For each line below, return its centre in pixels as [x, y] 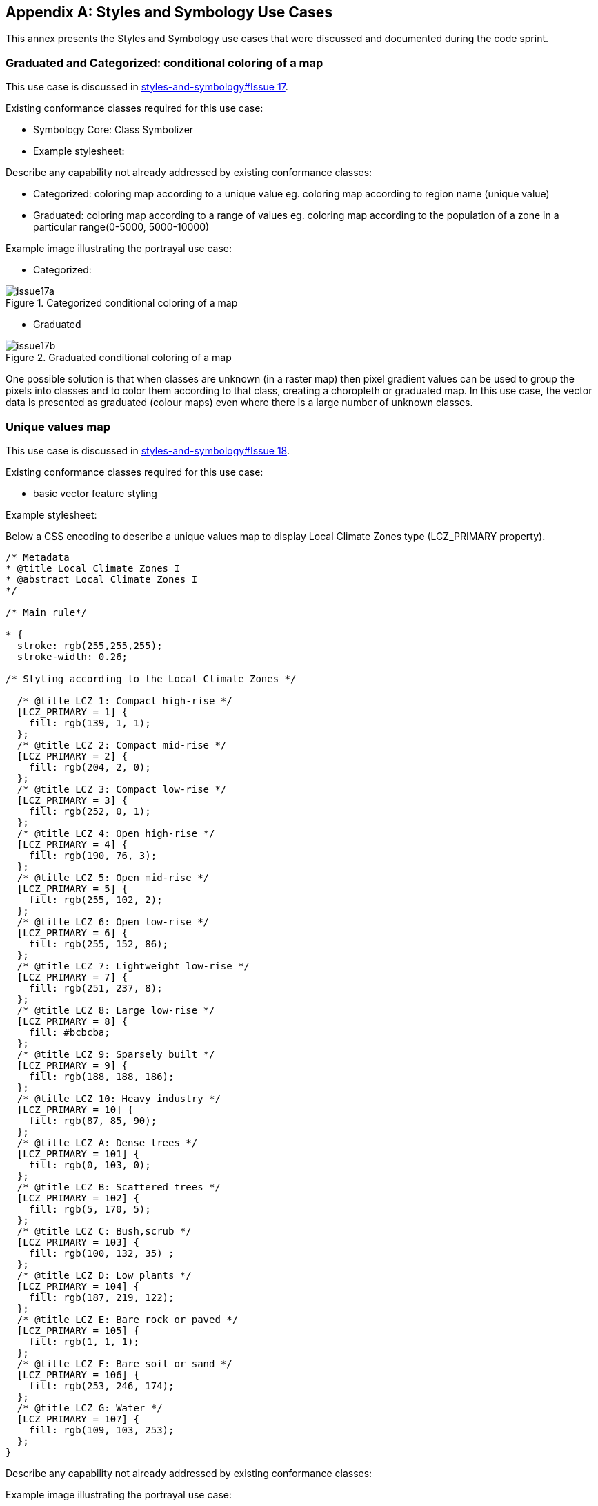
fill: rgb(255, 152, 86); [99, 944]
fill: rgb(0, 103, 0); [90, 1165]
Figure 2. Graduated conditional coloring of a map [119, 358]
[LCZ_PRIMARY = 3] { [72, 800]
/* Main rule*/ [47, 612]
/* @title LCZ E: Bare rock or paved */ [128, 1319]
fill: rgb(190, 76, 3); [93, 855]
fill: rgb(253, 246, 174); [101, 1386]
